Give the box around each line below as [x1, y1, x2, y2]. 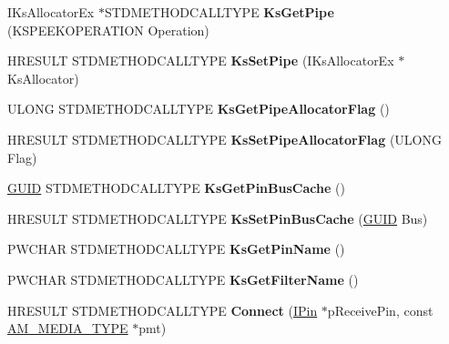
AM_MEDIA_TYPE [7, 319, 128, 338]
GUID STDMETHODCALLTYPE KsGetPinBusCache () [7, 178, 345, 197]
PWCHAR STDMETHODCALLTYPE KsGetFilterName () [7, 269, 359, 288]
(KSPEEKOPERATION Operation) [7, 20, 209, 39]
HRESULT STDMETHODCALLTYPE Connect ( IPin [7, 300, 318, 319]
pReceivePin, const [327, 300, 434, 319]
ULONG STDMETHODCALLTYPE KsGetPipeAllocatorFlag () [7, 99, 390, 118]
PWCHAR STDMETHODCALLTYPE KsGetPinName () [7, 239, 345, 258]
